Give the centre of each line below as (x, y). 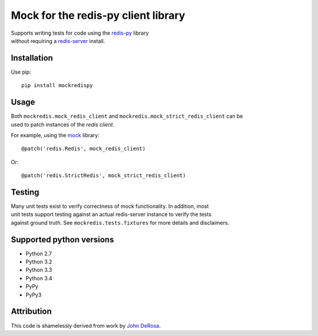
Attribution (32, 312)
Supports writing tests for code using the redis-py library (80, 33)
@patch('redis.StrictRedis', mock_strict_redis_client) (104, 176)
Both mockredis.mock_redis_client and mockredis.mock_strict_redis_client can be (127, 116)
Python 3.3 (39, 270)
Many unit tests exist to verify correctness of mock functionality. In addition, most (110, 206)
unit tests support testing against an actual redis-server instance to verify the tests (111, 214)
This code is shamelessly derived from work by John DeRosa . (86, 325)
